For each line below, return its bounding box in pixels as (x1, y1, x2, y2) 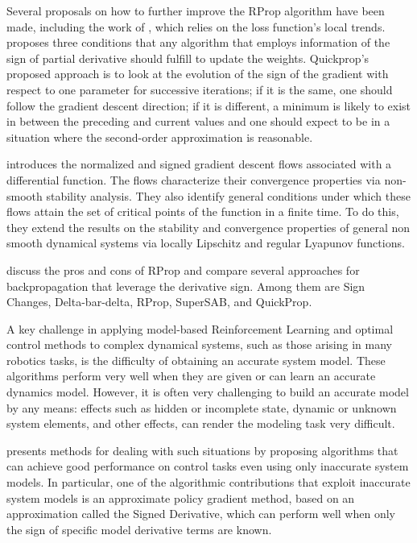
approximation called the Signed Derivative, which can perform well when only (6, 505, 395, 522)
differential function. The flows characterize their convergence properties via (6, 171, 381, 188)
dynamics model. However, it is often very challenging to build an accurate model (6, 383, 409, 400)
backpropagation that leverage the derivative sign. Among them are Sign (6, 277, 365, 294)
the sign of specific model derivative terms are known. (6, 520, 272, 537)
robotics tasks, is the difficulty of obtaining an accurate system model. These (6, 351, 386, 368)
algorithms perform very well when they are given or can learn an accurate (6, 367, 376, 384)
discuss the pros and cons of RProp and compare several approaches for (6, 261, 360, 278)
